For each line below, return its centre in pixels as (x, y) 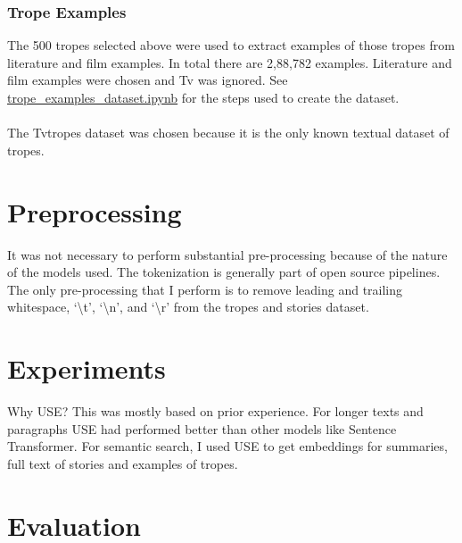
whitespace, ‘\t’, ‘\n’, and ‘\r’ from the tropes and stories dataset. (188, 307)
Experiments (87, 368)
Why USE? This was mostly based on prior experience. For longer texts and (215, 411)
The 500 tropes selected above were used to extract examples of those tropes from (231, 45)
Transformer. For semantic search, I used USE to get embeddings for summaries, (227, 446)
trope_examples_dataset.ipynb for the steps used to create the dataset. (203, 97)
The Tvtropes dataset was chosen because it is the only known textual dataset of (228, 133)
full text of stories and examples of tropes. (123, 463)
